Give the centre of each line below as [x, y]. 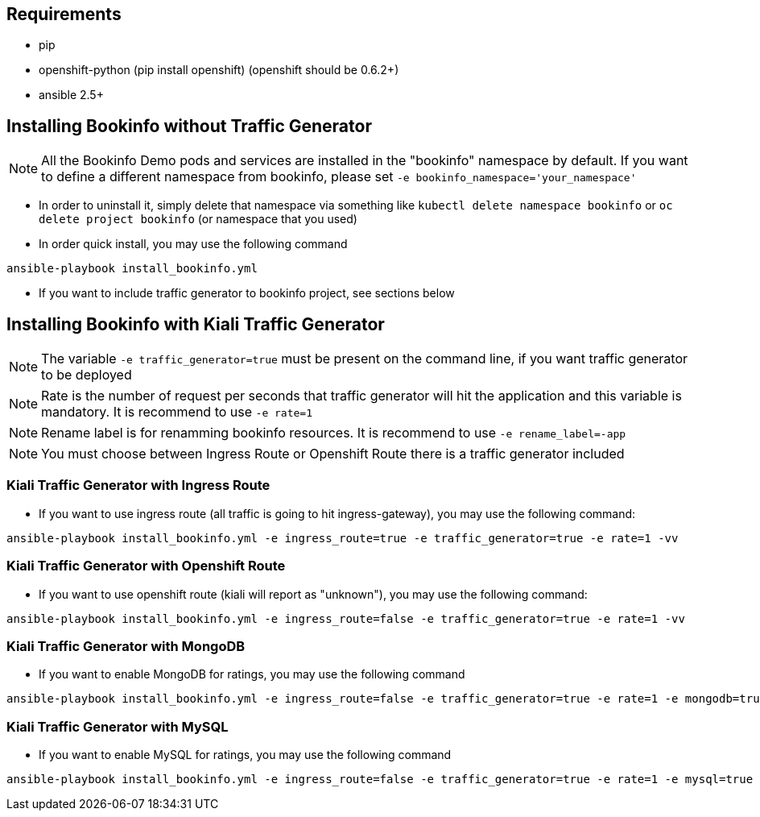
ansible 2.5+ [71, 95]
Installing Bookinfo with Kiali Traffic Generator [196, 324]
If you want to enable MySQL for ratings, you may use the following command [245, 755]
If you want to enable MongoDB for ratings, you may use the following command [252, 674]
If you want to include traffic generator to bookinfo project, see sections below [247, 293]
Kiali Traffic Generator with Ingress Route [138, 485]
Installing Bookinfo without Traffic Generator [189, 126]
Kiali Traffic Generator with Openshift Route [146, 566]
